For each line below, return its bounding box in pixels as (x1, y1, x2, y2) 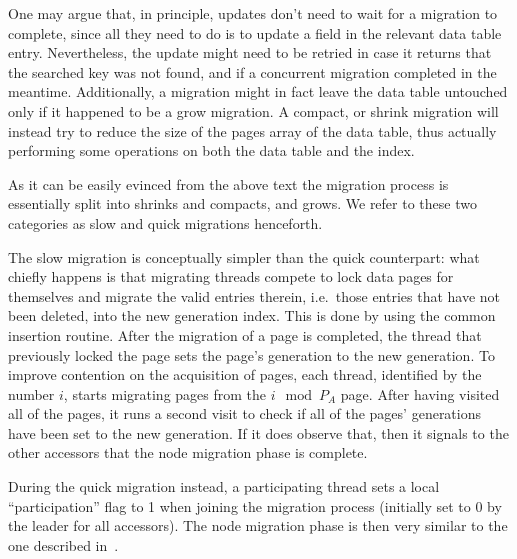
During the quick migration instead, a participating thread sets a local (8, 476, 440, 497)
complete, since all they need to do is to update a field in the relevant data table (8, 22, 502, 43)
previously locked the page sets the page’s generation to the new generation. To (8, 344, 495, 365)
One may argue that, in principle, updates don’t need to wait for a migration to (8, 3, 498, 23)
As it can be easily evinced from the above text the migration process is (8, 173, 449, 194)
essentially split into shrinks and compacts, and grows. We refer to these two (8, 193, 477, 214)
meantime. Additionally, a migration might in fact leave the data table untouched (8, 81, 508, 102)
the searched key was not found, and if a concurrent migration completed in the (8, 61, 497, 82)
